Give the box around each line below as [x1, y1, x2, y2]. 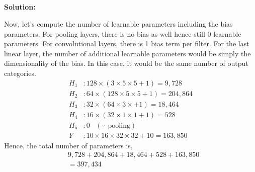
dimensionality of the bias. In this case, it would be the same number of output [4, 58, 248, 68]
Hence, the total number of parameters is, [4, 140, 133, 150]
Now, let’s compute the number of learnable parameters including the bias [4, 18, 233, 29]
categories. [4, 67, 36, 78]
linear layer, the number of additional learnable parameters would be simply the [4, 48, 251, 58]
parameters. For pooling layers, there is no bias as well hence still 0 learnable [4, 28, 241, 39]
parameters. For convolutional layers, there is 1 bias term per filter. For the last [4, 38, 249, 49]
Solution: [4, 2, 36, 12]
